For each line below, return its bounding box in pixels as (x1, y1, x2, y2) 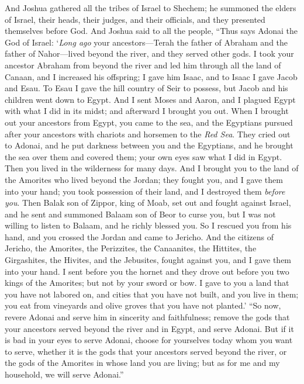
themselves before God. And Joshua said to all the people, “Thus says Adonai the (5, 25, 298, 37)
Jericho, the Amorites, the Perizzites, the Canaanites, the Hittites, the (5, 242, 257, 254)
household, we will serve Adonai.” (5, 368, 124, 380)
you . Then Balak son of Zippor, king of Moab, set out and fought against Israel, (5, 196, 291, 209)
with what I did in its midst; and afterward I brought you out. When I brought (5, 105, 289, 117)
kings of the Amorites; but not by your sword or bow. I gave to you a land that (5, 276, 289, 289)
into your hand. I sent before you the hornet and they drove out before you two (5, 265, 289, 277)
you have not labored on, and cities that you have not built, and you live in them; (5, 288, 299, 300)
